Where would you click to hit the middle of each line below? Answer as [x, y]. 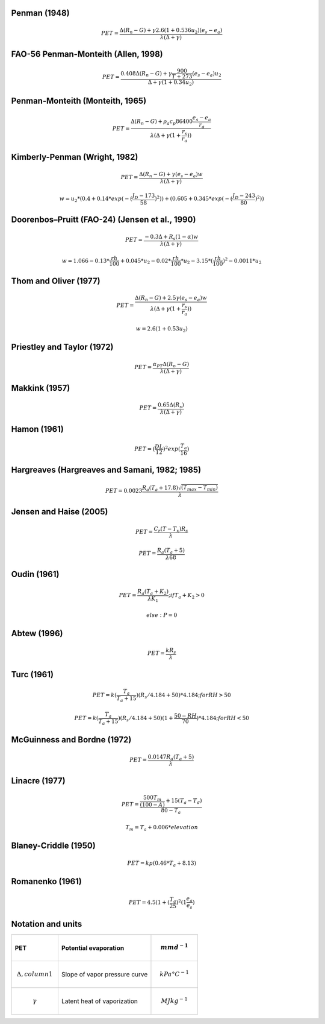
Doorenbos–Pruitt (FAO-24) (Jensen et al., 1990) [104, 220]
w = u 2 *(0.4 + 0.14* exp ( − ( [96, 200]
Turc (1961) [32, 675]
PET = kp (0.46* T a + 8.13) [162, 864]
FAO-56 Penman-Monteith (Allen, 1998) [87, 54]
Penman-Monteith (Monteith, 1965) [79, 100]
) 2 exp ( [172, 448]
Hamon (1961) [38, 429]
